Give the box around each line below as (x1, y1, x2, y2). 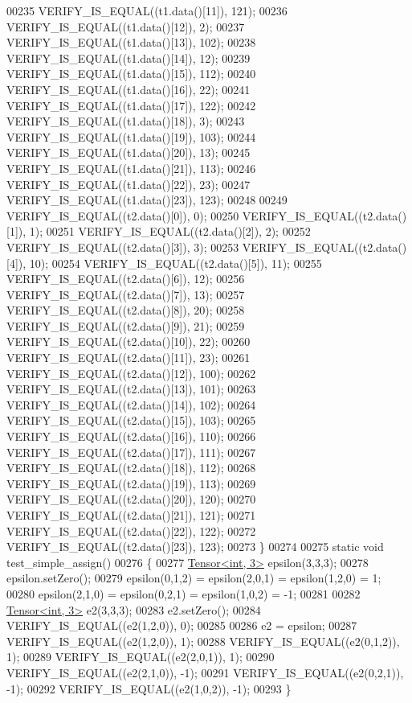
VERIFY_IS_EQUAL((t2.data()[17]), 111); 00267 (6, 443, 256, 460)
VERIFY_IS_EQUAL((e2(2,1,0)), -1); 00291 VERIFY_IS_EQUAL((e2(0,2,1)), (6, 664, 404, 680)
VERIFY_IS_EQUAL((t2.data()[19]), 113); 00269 (6, 475, 256, 491)
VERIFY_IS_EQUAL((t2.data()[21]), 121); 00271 (6, 507, 256, 523)
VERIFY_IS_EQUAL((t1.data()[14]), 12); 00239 (6, 49, 251, 66)
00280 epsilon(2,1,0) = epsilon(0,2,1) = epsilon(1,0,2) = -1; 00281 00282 (6, 585, 361, 602)
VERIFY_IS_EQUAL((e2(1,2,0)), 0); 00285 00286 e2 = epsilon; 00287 (6, 617, 357, 634)
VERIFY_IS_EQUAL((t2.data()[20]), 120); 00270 (6, 491, 256, 508)
